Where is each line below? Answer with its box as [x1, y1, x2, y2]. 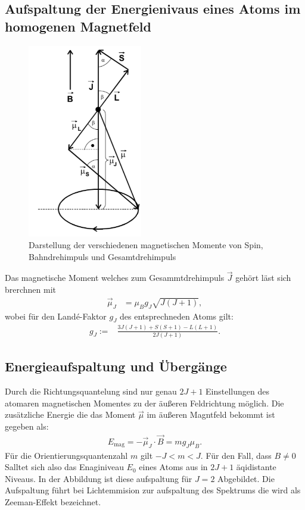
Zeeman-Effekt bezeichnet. [5, 496, 101, 508]
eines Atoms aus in [139, 461, 208, 473]
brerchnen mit [5, 283, 57, 295]
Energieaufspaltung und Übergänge [5, 357, 227, 376]
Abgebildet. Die [217, 472, 275, 484]
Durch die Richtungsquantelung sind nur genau [5, 385, 177, 398]
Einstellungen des [206, 385, 269, 398]
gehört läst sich [235, 271, 291, 284]
